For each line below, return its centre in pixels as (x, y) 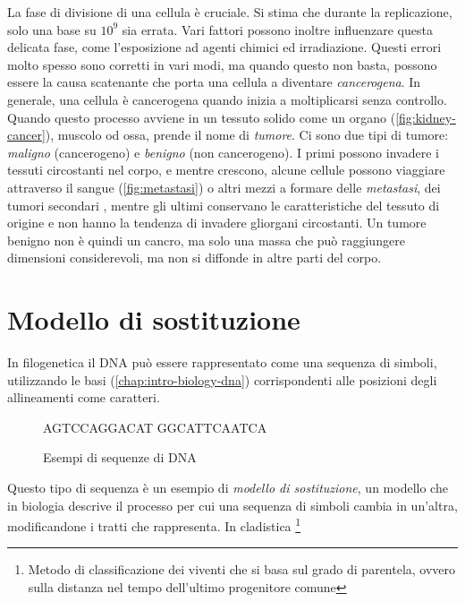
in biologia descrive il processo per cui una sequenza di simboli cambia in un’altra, (232, 505)
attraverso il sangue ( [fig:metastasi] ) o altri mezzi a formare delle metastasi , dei (224, 187)
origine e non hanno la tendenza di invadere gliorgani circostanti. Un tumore (217, 223)
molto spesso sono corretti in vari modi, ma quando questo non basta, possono (222, 64)
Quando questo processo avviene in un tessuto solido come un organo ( (202, 117)
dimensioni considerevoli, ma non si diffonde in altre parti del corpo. (194, 258)
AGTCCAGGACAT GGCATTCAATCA (155, 427)
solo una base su (52, 29)
